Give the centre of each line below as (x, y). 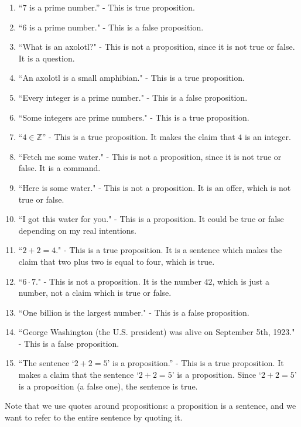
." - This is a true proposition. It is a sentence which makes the (169, 250)
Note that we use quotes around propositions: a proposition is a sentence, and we (150, 406)
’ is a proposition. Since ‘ (216, 375)
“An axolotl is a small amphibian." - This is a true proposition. (131, 78)
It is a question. (47, 58)
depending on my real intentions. (77, 230)
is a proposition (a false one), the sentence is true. (108, 386)
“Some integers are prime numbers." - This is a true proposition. (134, 117)
